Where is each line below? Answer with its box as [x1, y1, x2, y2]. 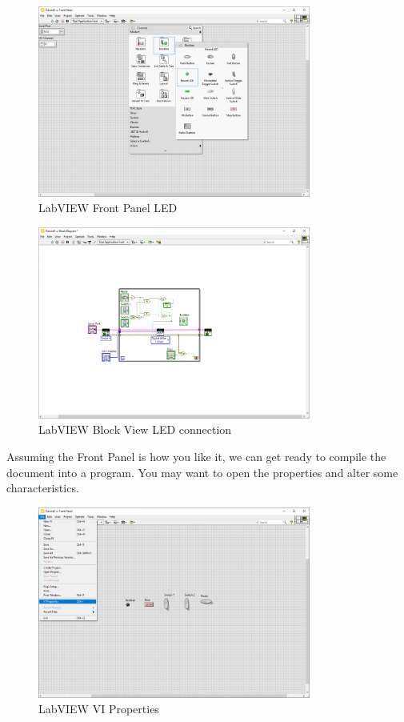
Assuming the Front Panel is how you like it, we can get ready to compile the [6, 448, 386, 465]
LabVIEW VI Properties [38, 700, 159, 717]
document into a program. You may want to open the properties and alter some [6, 463, 398, 480]
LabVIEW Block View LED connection [38, 421, 232, 438]
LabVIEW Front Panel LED [38, 199, 178, 216]
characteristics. [6, 479, 79, 496]
